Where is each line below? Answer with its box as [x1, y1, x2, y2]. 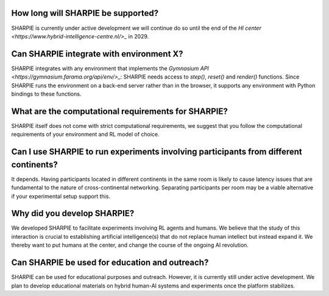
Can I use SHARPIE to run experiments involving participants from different [11, 147, 303, 157]
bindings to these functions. [11, 90, 82, 97]
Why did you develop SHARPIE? [11, 208, 135, 219]
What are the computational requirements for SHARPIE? [11, 106, 228, 116]
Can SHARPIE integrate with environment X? [11, 49, 183, 59]
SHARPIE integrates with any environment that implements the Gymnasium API [11, 65, 210, 72]
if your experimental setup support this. [11, 192, 111, 200]
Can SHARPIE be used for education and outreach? [11, 258, 209, 268]
